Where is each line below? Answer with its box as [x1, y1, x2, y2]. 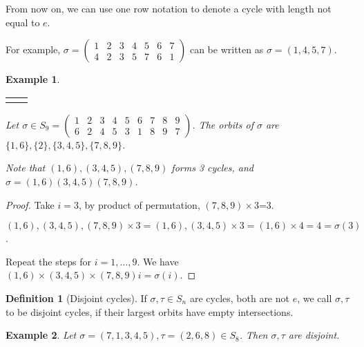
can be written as [189, 42, 264, 57]
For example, [6, 42, 61, 57]
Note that [6, 160, 46, 175]
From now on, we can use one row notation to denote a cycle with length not [6, 1, 332, 15]
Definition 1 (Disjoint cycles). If [6, 290, 147, 305]
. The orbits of [192, 117, 253, 131]
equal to [6, 15, 40, 29]
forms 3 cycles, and [171, 160, 253, 175]
